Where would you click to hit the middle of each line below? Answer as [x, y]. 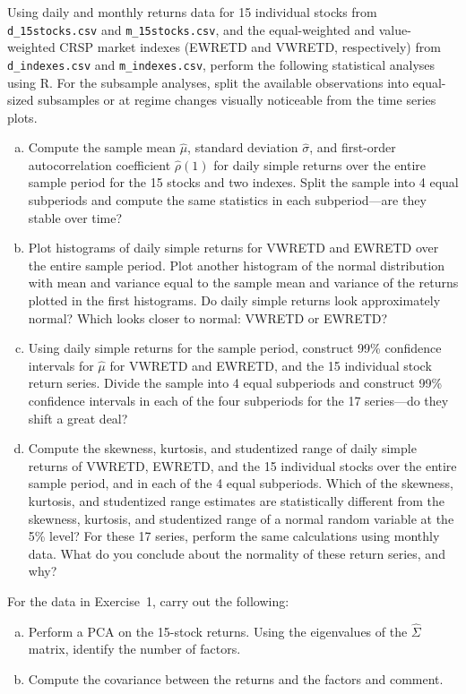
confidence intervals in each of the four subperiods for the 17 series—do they [238, 400]
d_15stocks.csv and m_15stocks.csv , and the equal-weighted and [191, 29]
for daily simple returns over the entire [319, 164]
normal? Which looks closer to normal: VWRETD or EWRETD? [208, 317]
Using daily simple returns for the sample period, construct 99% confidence [235, 348]
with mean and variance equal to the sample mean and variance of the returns [243, 283]
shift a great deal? [78, 418]
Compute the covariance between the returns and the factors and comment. [236, 678]
